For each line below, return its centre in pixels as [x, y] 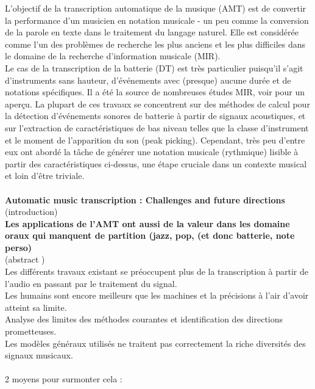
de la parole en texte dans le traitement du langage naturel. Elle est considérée [152, 32]
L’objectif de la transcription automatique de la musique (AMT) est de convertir [156, 8]
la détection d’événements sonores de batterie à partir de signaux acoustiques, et [155, 116]
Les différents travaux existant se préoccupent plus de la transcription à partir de [157, 271]
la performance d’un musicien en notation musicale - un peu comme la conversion [157, 20]
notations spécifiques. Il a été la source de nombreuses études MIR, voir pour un [155, 92]
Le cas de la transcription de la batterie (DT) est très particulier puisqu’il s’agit [154, 67]
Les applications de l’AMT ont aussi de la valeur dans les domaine [147, 223]
